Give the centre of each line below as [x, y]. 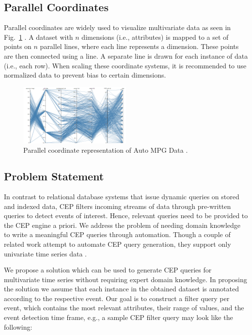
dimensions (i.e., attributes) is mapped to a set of [155, 37]
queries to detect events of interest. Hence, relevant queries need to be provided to [126, 215]
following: [18, 327]
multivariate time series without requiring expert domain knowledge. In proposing [126, 279]
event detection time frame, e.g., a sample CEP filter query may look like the [118, 317]
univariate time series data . [45, 253]
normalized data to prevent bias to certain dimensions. [85, 75]
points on [18, 46]
